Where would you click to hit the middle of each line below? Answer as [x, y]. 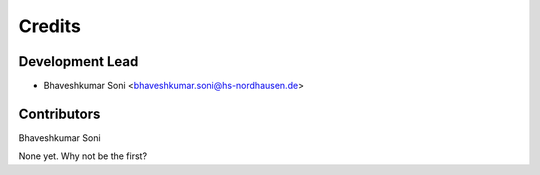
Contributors [59, 113]
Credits [50, 26]
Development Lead [78, 61]
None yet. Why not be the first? [83, 156]
